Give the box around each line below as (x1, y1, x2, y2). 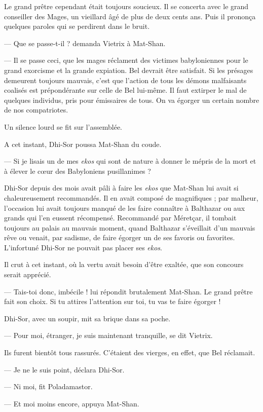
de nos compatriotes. (4, 104, 68, 115)
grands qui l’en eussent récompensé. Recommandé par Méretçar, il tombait (4, 212, 237, 223)
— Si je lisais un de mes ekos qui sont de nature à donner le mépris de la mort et (4, 156, 256, 166)
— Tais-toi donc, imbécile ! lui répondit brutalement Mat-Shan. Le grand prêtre (4, 286, 253, 296)
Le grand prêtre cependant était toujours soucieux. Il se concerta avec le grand (4, 1, 249, 11)
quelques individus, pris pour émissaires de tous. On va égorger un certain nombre (4, 94, 259, 105)
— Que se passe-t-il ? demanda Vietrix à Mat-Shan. (4, 38, 166, 48)
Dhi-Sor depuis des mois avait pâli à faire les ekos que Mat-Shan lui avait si (4, 182, 239, 193)
